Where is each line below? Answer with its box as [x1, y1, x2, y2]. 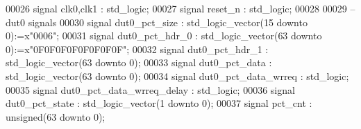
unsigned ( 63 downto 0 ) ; [6, 109, 106, 123]
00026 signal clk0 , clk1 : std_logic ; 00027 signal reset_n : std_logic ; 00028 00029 [6, 1, 347, 15]
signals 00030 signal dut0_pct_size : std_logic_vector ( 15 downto [28, 14, 308, 29]
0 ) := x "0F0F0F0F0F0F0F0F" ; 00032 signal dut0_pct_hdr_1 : [6, 41, 269, 56]
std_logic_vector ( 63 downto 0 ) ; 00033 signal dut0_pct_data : [6, 55, 272, 70]
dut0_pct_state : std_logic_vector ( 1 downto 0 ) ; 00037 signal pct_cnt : [6, 96, 312, 110]
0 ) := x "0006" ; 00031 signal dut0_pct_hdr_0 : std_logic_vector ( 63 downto [6, 28, 322, 43]
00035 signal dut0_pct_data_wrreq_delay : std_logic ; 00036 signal [6, 82, 295, 97]
